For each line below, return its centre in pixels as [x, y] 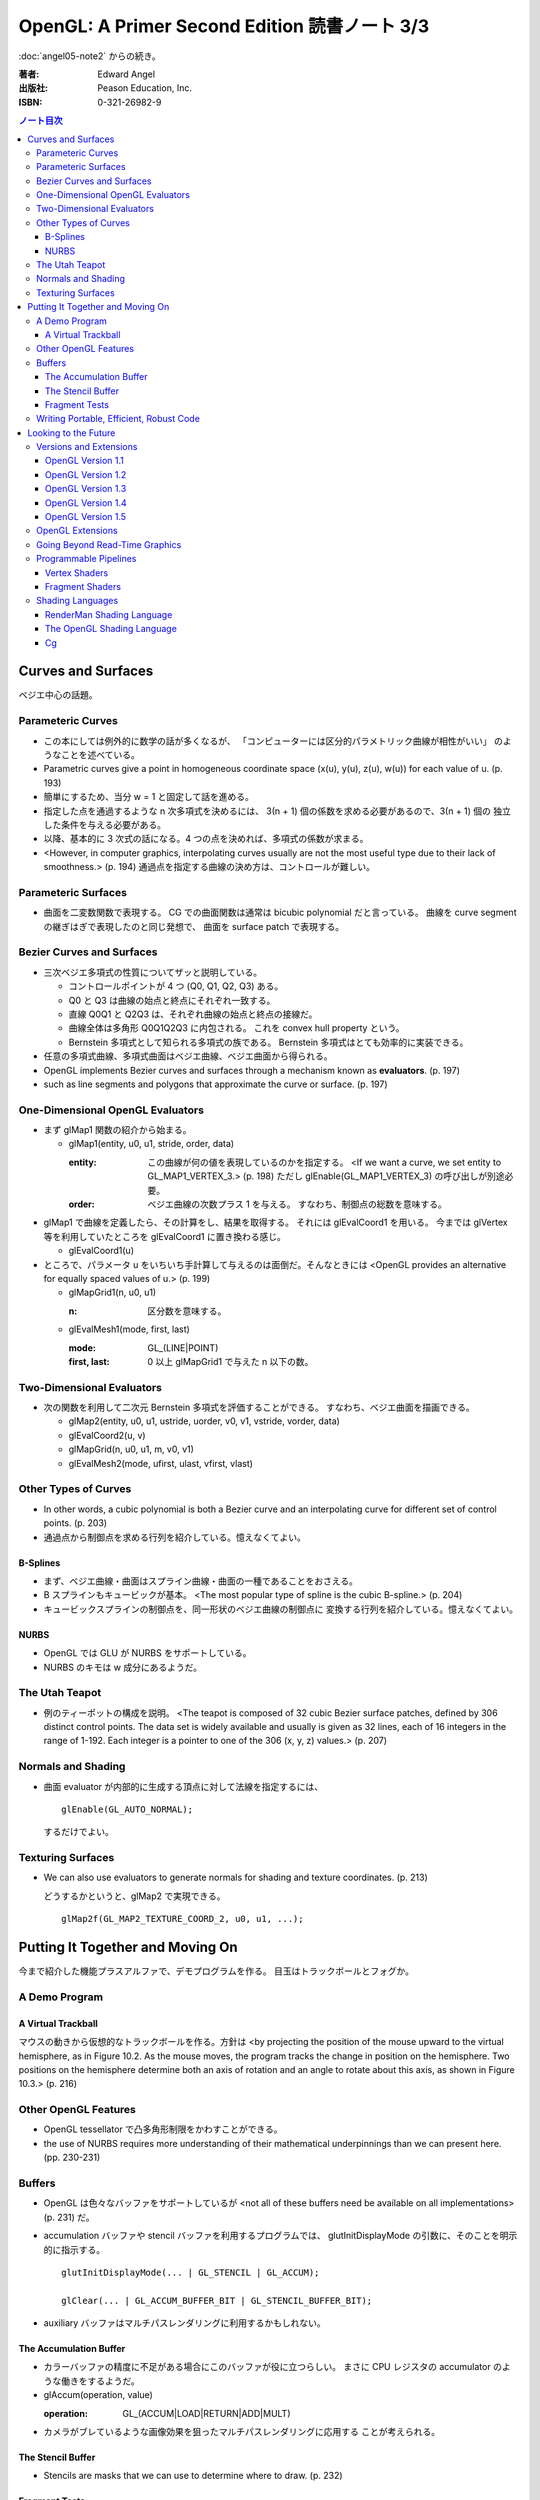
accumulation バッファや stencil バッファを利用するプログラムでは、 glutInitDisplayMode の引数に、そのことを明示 [280, 2236]
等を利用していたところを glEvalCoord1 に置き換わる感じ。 [165, 1236]
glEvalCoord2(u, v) [107, 1435]
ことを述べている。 [100, 754]
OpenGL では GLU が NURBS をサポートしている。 [147, 1653]
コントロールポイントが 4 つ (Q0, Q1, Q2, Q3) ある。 [176, 986]
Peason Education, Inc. [144, 88]
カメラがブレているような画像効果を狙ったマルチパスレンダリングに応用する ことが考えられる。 [241, 2432]
